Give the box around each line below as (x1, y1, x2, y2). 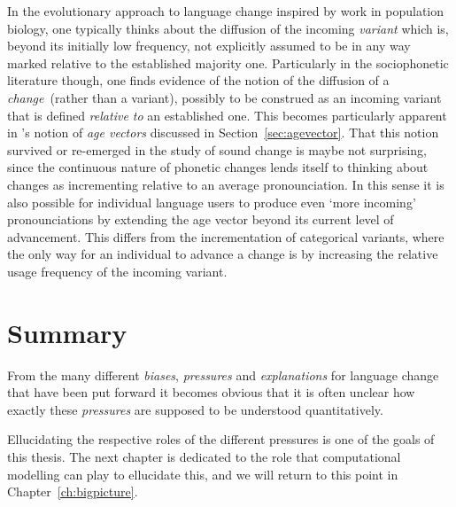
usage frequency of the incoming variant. (7, 261, 228, 280)
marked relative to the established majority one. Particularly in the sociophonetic (7, 53, 449, 72)
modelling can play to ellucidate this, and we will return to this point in (7, 464, 398, 483)
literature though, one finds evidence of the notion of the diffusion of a (7, 71, 390, 90)
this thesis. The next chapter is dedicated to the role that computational (7, 448, 401, 465)
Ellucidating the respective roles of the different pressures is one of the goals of (7, 430, 435, 448)
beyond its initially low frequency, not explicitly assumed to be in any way (7, 36, 411, 55)
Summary (7, 314, 128, 350)
